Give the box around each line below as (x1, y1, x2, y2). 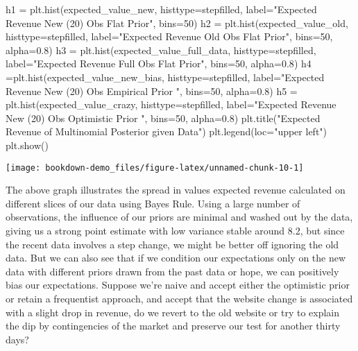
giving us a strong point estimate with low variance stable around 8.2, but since (6, 223, 345, 237)
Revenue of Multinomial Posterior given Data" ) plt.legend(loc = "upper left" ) (6, 124, 327, 139)
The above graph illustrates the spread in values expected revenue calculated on (6, 182, 346, 197)
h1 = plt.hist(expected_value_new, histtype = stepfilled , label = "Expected (6, 2, 317, 16)
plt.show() (6, 137, 49, 152)
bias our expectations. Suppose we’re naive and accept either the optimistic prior (6, 277, 350, 292)
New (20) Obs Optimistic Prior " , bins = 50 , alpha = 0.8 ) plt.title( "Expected (6, 110, 321, 125)
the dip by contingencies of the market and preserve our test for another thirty (6, 318, 341, 333)
